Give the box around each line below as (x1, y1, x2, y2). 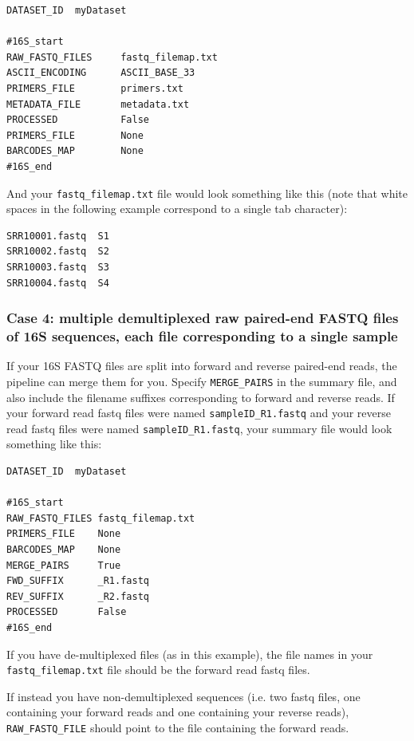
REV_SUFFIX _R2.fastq (6, 590, 149, 602)
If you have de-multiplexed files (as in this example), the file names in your (6, 645, 373, 662)
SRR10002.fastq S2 (6, 246, 109, 258)
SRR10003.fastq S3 (6, 261, 109, 273)
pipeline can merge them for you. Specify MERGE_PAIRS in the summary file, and (6, 372, 397, 389)
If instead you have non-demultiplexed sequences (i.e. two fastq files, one (6, 688, 361, 704)
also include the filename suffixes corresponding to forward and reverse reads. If (6, 388, 395, 405)
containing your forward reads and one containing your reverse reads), (6, 704, 349, 720)
